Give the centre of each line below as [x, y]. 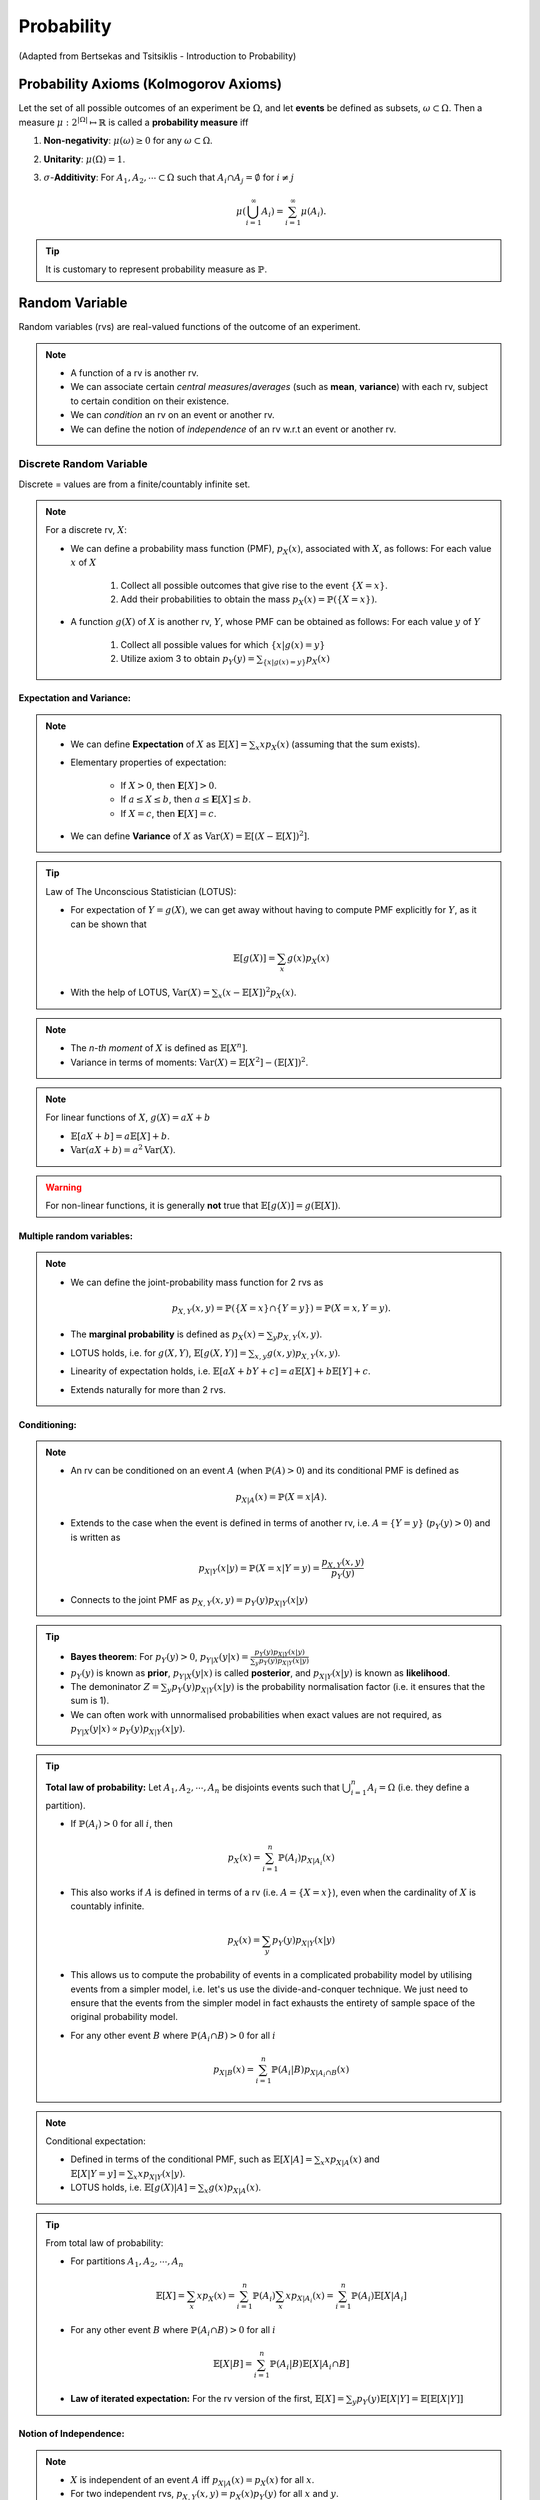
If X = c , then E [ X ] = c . [168, 813]
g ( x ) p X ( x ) [308, 959]
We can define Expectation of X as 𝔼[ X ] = [159, 744]
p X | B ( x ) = [234, 2070]
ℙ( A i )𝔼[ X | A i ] [379, 2297]
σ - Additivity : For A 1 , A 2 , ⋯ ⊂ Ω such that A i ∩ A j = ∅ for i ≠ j [169, 178]
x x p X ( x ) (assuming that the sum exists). [338, 745]
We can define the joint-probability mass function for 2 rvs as [197, 1282]
